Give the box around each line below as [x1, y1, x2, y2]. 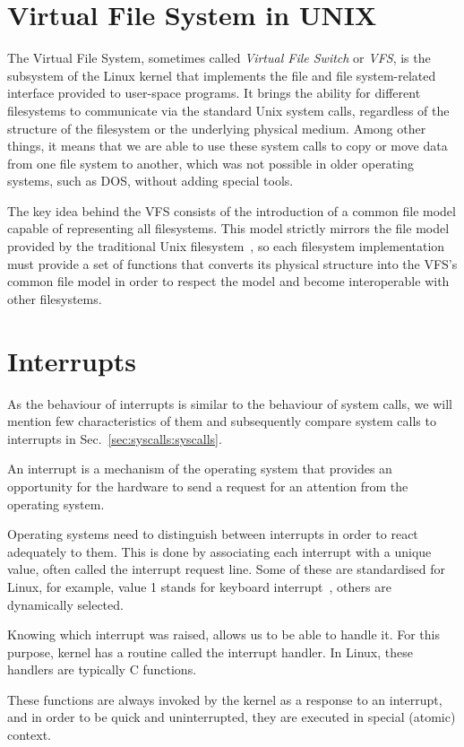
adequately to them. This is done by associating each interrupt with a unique [7, 542, 432, 560]
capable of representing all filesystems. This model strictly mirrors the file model [7, 219, 450, 238]
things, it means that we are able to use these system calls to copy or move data [7, 136, 448, 155]
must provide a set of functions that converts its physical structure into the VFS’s [7, 254, 458, 273]
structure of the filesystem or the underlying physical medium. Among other [7, 118, 426, 137]
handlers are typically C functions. [7, 660, 197, 679]
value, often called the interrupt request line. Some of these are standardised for [7, 560, 445, 578]
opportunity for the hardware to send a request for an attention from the [7, 476, 408, 495]
